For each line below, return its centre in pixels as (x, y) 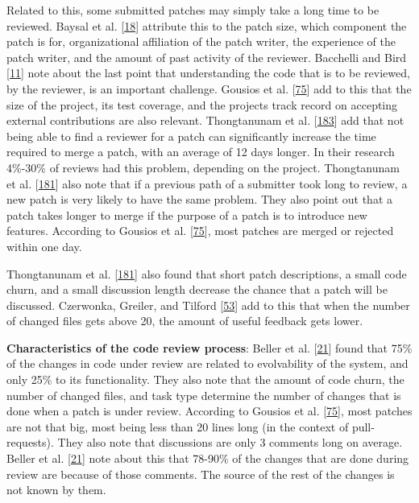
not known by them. (56, 490)
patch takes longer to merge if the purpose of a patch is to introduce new (187, 214)
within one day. (44, 246)
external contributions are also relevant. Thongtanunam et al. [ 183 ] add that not (205, 120)
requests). (30, 442)
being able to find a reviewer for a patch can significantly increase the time (191, 136)
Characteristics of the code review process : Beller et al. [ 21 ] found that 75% (209, 347)
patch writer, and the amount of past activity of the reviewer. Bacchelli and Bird (207, 57)
